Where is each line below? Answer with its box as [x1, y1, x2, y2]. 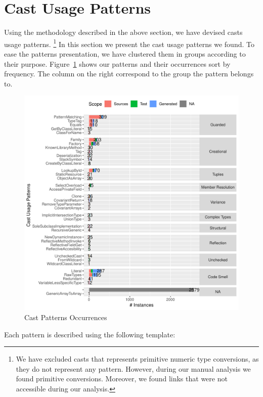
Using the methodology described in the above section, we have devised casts [4, 27, 243, 37]
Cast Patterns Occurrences [24, 312, 107, 322]
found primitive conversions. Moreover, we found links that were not [16, 373, 228, 384]
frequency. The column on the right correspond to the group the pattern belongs [4, 68, 254, 79]
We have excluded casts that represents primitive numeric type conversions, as [16, 354, 259, 364]
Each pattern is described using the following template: [4, 329, 176, 339]
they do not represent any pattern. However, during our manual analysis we [16, 363, 251, 374]
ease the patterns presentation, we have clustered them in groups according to [4, 48, 246, 59]
